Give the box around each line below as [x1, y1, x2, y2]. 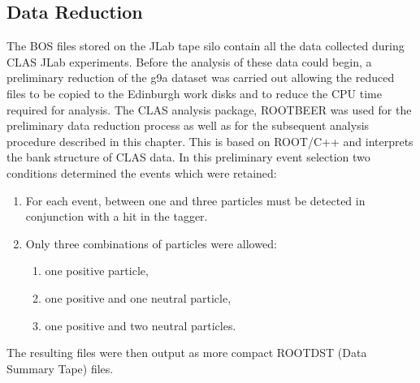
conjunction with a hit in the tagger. [25, 208, 208, 225]
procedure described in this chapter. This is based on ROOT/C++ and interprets [6, 132, 414, 149]
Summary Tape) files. [6, 359, 114, 377]
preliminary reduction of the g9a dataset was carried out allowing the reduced [6, 69, 395, 86]
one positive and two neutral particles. [45, 316, 236, 334]
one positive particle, [45, 262, 149, 279]
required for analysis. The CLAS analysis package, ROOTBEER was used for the [6, 101, 412, 118]
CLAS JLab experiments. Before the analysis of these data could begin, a [6, 53, 372, 70]
